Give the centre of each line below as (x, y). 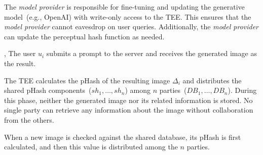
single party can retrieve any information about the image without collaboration (129, 110)
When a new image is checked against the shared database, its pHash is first (123, 137)
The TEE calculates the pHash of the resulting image (87, 80)
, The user (20, 53)
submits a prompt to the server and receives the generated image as (152, 53)
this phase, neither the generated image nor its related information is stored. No (128, 100)
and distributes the (212, 80)
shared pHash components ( (48, 90)
